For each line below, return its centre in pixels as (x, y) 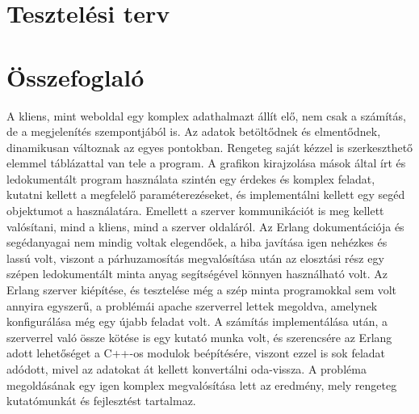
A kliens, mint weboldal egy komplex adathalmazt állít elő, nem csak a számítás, (206, 115)
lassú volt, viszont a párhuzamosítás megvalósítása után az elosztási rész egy (195, 258)
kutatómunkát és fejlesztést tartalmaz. (101, 401)
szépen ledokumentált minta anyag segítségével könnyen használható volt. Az (197, 274)
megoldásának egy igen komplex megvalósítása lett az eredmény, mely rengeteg (202, 384)
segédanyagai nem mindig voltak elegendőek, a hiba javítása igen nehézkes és (197, 242)
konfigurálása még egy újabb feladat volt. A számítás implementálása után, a (197, 321)
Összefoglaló (75, 76)
